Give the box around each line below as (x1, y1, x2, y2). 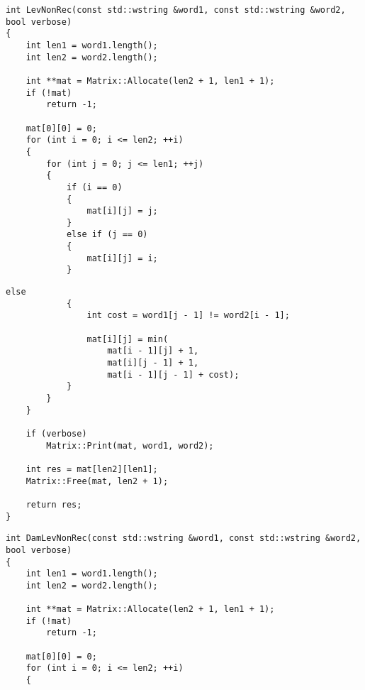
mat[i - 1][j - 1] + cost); (107, 369, 240, 380)
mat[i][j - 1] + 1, (107, 358, 199, 368)
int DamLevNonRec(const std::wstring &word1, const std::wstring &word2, (6, 533, 361, 544)
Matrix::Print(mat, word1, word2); (46, 440, 214, 451)
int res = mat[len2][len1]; (26, 464, 158, 474)
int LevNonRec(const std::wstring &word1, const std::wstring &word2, (6, 5, 346, 15)
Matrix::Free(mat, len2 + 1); (26, 476, 169, 486)
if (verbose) (26, 428, 87, 439)
